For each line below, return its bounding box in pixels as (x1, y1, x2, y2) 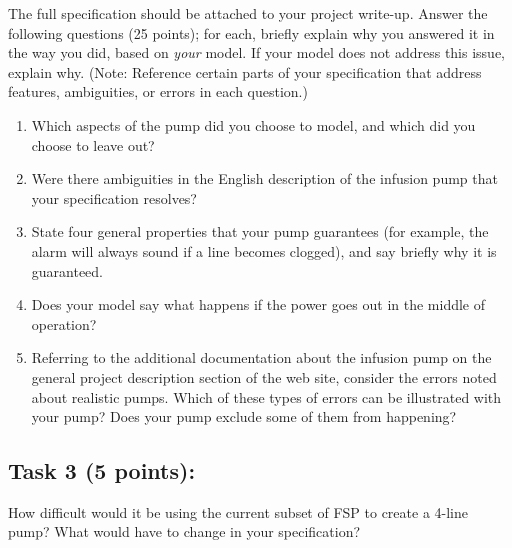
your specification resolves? (31, 187, 197, 208)
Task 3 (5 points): (8, 455, 196, 486)
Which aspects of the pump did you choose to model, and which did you (31, 114, 476, 135)
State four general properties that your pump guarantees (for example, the (31, 221, 489, 242)
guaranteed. (31, 260, 104, 281)
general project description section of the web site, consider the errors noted (31, 366, 497, 387)
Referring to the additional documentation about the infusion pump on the (31, 347, 492, 368)
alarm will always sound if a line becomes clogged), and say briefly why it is (31, 240, 497, 261)
